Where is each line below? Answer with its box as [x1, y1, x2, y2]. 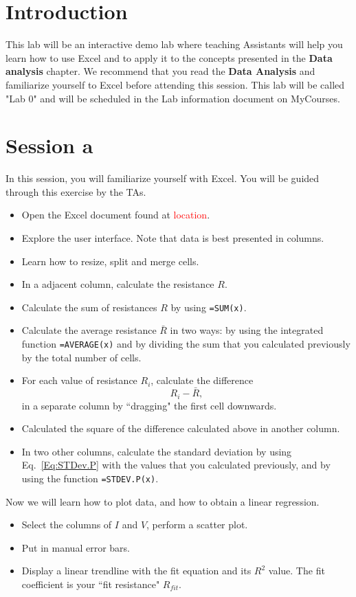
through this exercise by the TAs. [5, 184, 146, 199]
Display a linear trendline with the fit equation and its [21, 563, 252, 578]
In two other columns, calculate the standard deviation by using [21, 444, 292, 458]
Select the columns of [21, 517, 112, 532]
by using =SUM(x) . [170, 300, 247, 314]
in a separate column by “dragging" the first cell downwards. [21, 398, 277, 412]
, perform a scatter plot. [146, 517, 248, 532]
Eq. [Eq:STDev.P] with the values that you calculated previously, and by [21, 458, 331, 472]
